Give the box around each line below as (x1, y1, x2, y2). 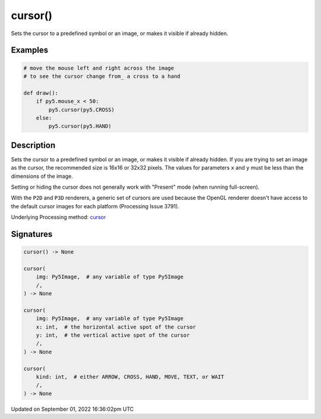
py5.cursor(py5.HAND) (48, 123, 112, 130)
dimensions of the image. (11, 173, 74, 180)
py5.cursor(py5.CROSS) (48, 106, 115, 113)
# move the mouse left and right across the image (23, 64, 175, 71)
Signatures (11, 229, 53, 239)
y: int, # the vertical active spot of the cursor (36, 332, 190, 339)
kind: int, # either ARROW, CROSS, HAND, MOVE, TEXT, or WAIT (36, 373, 225, 380)
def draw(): (23, 89, 59, 96)
